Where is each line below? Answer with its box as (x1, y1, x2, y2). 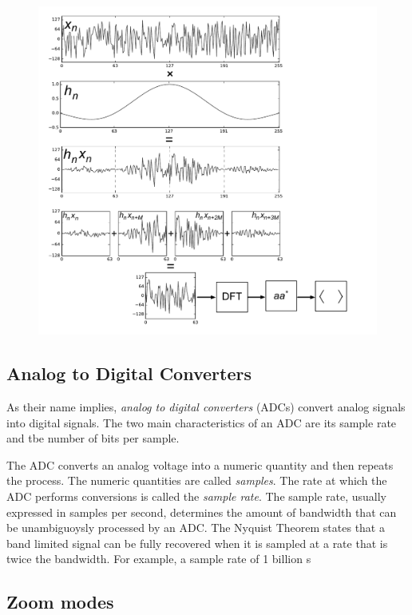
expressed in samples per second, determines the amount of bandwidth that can (6, 503, 397, 520)
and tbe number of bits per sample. (6, 430, 180, 446)
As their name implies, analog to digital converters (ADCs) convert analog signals (6, 398, 406, 415)
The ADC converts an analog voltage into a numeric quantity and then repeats (6, 456, 394, 473)
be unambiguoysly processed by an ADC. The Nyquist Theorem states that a (6, 519, 385, 536)
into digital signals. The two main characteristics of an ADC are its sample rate (6, 414, 397, 430)
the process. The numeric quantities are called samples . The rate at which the (6, 472, 387, 489)
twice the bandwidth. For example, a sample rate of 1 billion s (6, 550, 311, 567)
